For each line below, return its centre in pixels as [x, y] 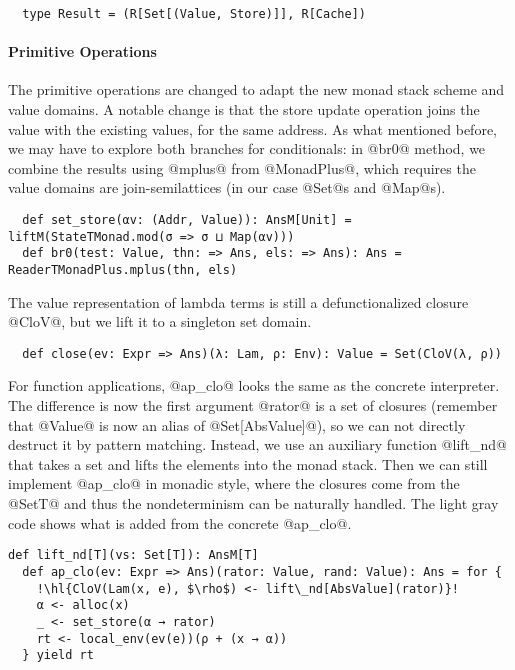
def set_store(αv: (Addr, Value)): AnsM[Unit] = [187, 220]
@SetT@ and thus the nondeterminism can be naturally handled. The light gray [253, 503]
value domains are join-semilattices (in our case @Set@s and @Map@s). [227, 187]
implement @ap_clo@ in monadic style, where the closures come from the [234, 483]
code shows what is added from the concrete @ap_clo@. [180, 522]
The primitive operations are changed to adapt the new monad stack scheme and [256, 89]
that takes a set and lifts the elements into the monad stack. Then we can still [248, 463]
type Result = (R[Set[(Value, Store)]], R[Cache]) [194, 14]
